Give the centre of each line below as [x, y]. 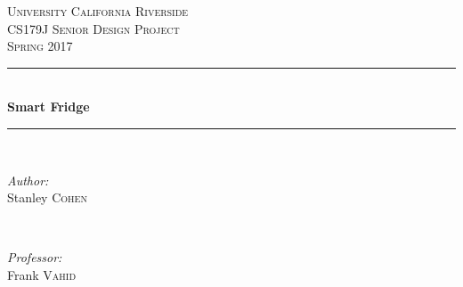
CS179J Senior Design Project [93, 28]
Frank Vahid [42, 274]
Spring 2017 [40, 46]
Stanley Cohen [47, 197]
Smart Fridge [49, 107]
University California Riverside [98, 11]
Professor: [35, 257]
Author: [28, 180]
